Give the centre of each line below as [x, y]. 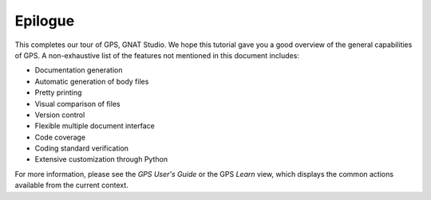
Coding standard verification [82, 148]
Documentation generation [79, 70]
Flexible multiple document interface [95, 126]
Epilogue [45, 21]
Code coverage [60, 137]
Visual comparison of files [77, 104]
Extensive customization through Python [101, 159]
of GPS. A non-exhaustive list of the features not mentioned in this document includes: [157, 55]
